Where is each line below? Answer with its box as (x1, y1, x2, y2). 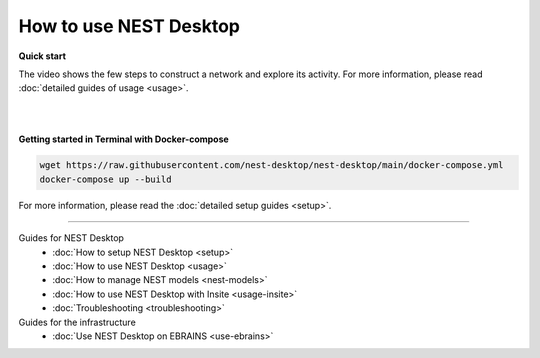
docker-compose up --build (39, 173, 172, 185)
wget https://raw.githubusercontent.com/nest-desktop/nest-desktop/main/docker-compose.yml (39, 160, 504, 171)
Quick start (18, 50, 67, 62)
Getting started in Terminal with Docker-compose (18, 133, 229, 145)
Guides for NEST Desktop (18, 232, 125, 244)
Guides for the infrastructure (18, 316, 137, 328)
